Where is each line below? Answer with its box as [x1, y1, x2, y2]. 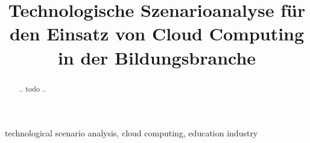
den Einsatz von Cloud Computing [9, 21, 305, 46]
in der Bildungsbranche [57, 45, 256, 69]
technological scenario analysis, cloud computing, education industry [5, 127, 258, 139]
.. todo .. [19, 83, 46, 94]
